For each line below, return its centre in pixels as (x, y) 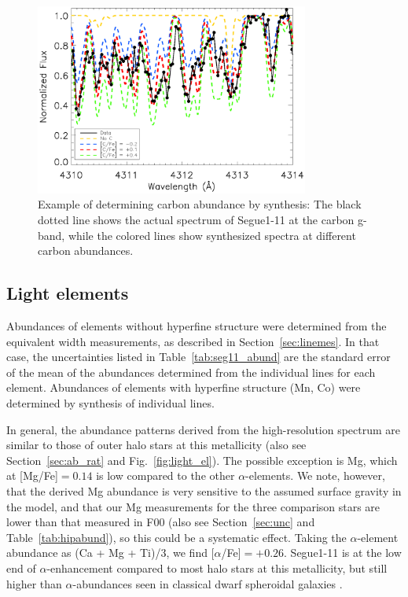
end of (21, 568)
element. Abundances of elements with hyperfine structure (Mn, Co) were (184, 387)
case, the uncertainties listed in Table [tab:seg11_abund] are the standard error (198, 357)
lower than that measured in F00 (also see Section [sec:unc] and (161, 522)
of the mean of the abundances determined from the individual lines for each (191, 372)
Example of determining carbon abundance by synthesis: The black (200, 204)
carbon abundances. (86, 251)
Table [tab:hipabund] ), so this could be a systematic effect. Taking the (176, 537)
